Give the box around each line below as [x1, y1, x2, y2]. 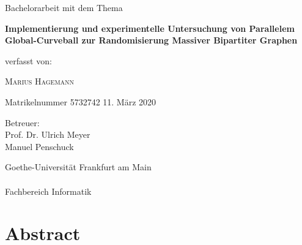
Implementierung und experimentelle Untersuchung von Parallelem [5, 21, 295, 34]
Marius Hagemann [5, 75, 75, 88]
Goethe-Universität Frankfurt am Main [5, 160, 152, 173]
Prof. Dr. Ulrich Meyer [5, 128, 90, 141]
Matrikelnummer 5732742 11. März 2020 [5, 95, 157, 108]
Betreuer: [5, 116, 40, 129]
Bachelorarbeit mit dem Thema [5, 1, 123, 13]
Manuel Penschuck [5, 140, 74, 153]
